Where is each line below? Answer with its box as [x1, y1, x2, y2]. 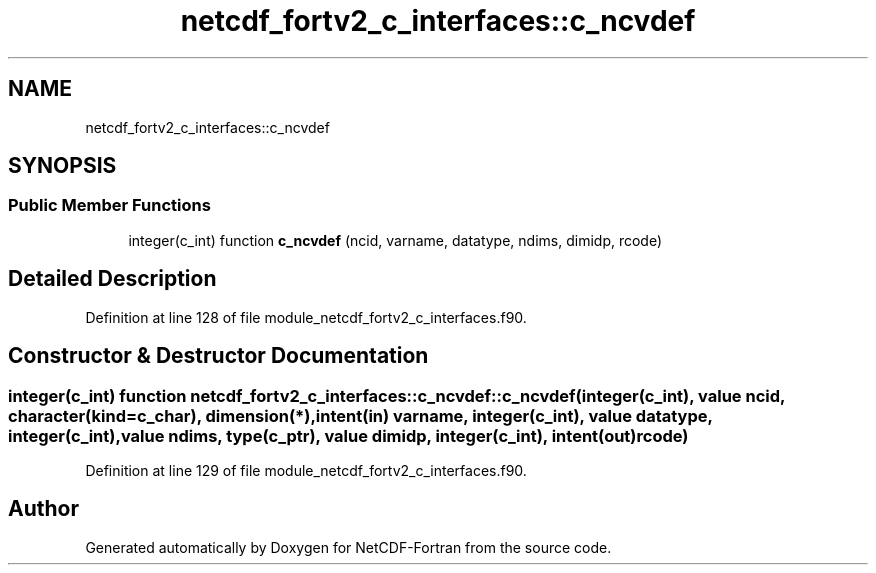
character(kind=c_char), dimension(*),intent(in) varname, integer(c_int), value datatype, [8, 405, 713, 426]
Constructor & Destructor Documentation [8, 343, 429, 369]
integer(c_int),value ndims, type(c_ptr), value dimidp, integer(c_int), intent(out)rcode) [8, 425, 689, 446]
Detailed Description [8, 266, 217, 292]
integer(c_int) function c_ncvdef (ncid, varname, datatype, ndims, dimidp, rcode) [128, 231, 663, 249]
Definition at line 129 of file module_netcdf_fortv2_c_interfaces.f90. [85, 461, 527, 479]
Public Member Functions [8, 195, 211, 216]
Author [8, 496, 79, 522]
